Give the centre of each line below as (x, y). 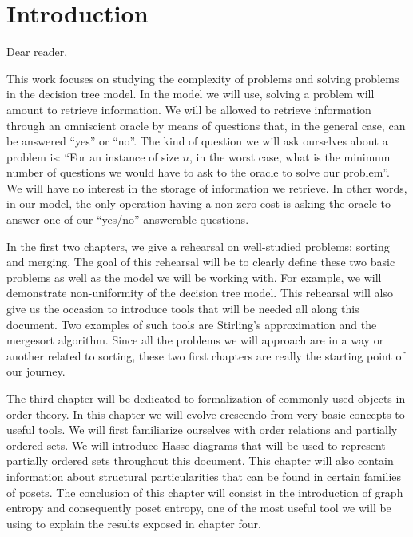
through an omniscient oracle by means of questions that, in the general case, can (206, 125)
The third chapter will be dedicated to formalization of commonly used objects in (206, 398)
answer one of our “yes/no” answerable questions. (128, 219)
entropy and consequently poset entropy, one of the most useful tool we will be (199, 508)
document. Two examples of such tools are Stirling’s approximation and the (192, 324)
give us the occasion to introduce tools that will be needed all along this (183, 309)
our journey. (36, 371)
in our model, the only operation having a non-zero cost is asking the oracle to (199, 203)
